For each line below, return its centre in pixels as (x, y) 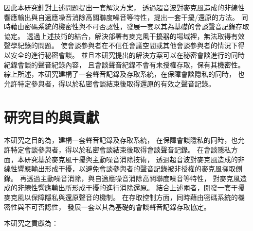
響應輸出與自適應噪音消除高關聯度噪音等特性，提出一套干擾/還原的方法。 (121, 17)
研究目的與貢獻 (52, 117)
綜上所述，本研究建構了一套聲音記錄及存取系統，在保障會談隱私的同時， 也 (124, 74)
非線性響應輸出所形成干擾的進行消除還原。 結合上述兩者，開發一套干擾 (131, 188)
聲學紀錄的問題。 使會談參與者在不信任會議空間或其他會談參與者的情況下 (121, 45)
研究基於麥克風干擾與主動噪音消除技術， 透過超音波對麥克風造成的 (131, 159)
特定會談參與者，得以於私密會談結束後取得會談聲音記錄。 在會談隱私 (121, 150)
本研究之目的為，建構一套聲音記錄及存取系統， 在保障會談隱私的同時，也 (121, 140)
